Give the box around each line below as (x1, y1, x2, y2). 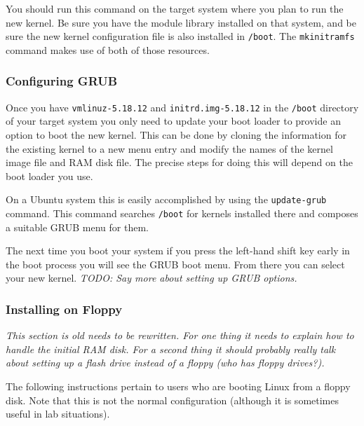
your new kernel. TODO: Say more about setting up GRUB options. (6, 270, 297, 285)
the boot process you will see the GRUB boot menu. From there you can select (6, 256, 345, 271)
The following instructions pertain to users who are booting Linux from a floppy (6, 378, 351, 393)
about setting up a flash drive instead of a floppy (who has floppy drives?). (6, 355, 325, 370)
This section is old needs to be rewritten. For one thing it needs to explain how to (6, 328, 354, 343)
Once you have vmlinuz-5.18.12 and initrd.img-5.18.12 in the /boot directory (6, 99, 359, 114)
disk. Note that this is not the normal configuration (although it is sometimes (6, 392, 339, 407)
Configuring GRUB (6, 72, 118, 90)
